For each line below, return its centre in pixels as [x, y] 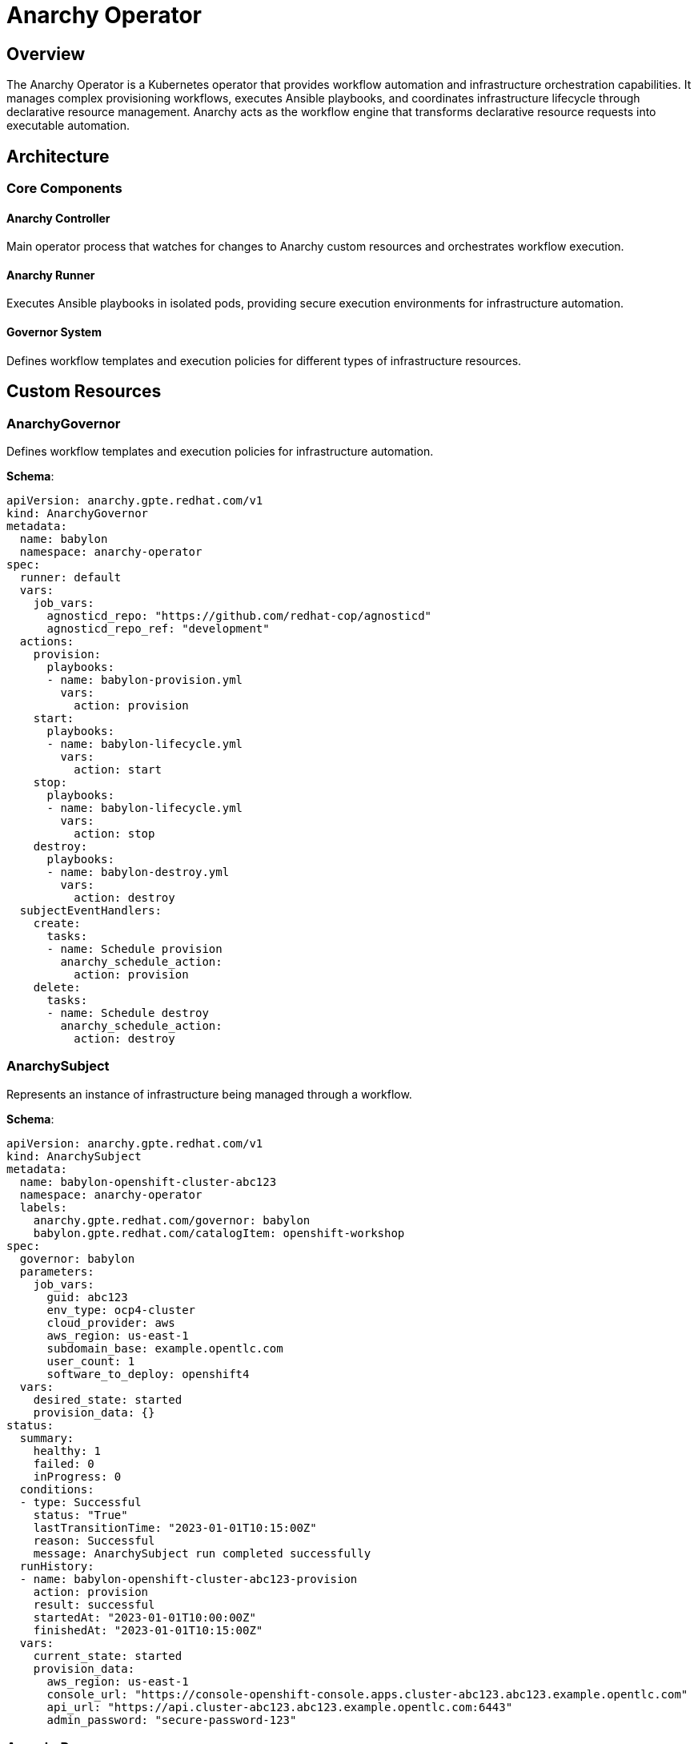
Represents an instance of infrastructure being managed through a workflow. [209, 1094]
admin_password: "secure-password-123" [172, 1720]
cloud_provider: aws [111, 1322]
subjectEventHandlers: [90, 910]
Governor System [54, 332]
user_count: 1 [91, 1361]
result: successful [94, 1604]
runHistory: [57, 1566]
